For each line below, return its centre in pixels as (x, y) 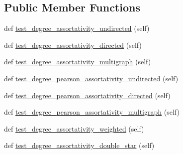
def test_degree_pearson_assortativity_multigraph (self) (92, 112)
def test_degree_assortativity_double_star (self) (79, 145)
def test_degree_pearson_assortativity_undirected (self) (91, 78)
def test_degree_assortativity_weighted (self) (74, 128)
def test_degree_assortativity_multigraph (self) (78, 62)
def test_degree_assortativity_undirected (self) (77, 28)
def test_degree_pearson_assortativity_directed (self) (87, 95)
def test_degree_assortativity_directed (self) (73, 45)
